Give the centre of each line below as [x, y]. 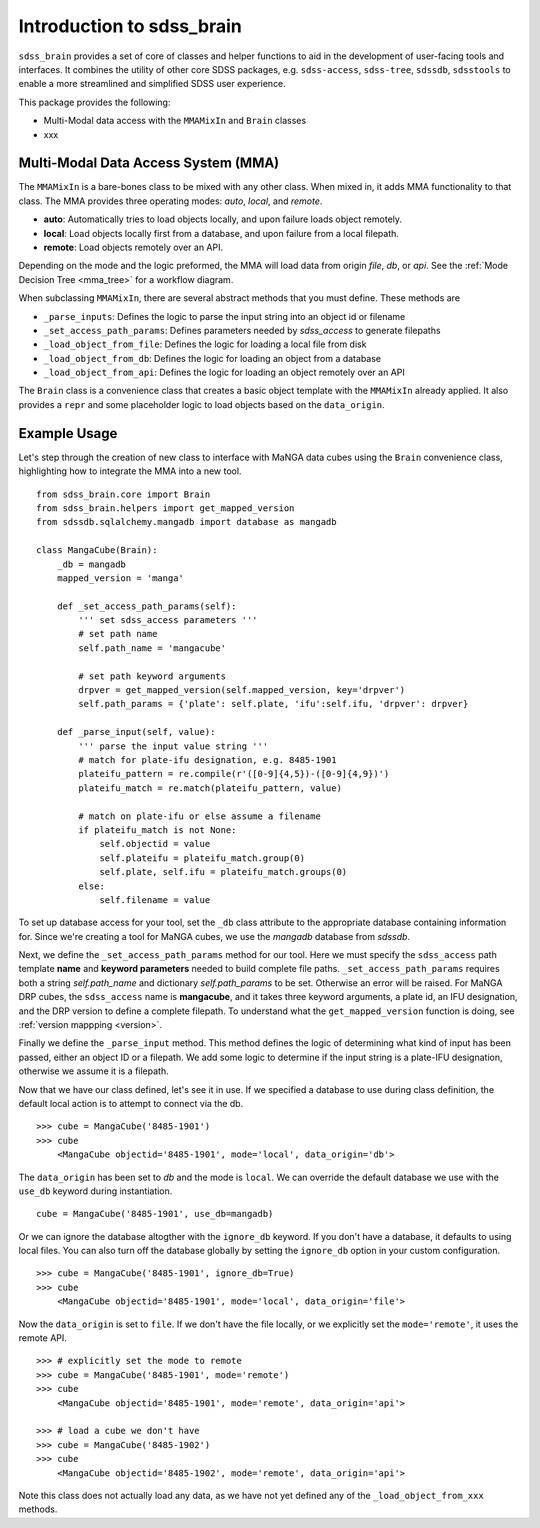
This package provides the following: [94, 102]
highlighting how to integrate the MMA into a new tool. [130, 471]
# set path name [118, 634]
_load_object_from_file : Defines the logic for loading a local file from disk [205, 344]
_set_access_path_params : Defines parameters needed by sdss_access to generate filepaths [242, 330]
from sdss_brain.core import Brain [123, 494]
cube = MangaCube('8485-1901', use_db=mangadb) [155, 1214]
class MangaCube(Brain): [97, 550]
